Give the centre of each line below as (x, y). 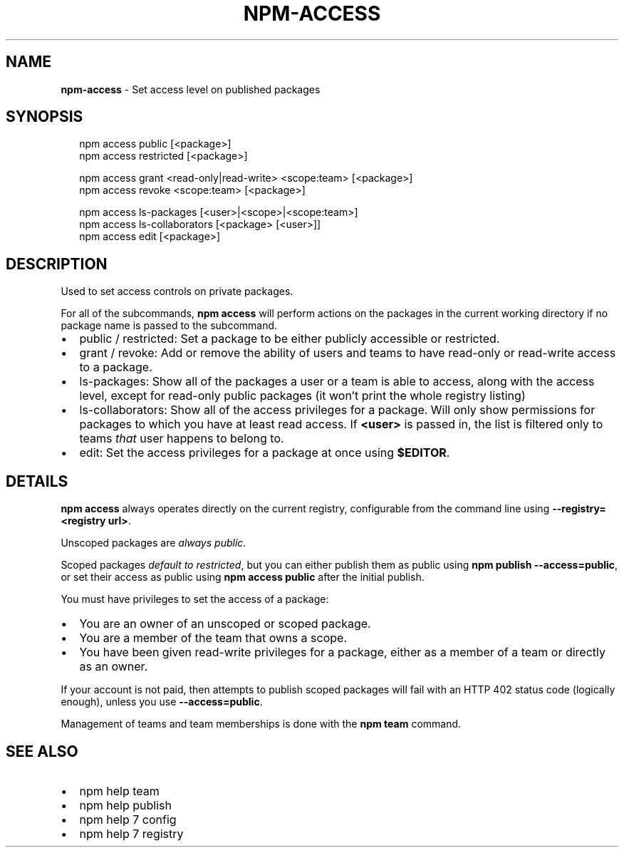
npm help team (119, 791)
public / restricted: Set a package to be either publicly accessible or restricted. (290, 339)
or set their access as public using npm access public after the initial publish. (243, 577)
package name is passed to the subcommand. (169, 326)
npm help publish (125, 805)
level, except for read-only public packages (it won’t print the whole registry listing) (302, 396)
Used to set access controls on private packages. (177, 291)
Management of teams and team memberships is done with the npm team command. (261, 724)
